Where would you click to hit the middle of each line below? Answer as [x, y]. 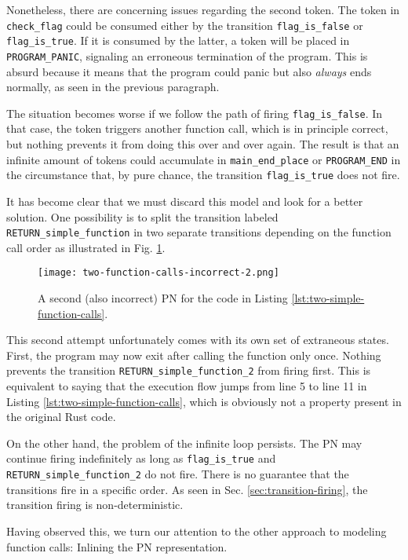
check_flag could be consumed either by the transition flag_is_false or [185, 25]
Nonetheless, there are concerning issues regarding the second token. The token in [203, 9]
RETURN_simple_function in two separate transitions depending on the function [199, 232]
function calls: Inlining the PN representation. [117, 546]
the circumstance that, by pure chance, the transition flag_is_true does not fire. [203, 175]
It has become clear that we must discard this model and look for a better [185, 201]
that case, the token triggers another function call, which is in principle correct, [197, 128]
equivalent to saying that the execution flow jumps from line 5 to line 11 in [187, 386]
